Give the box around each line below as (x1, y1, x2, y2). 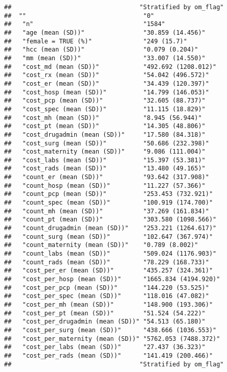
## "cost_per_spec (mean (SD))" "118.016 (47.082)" (4, 292, 209, 300)
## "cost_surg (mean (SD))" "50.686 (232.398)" (4, 139, 209, 147)
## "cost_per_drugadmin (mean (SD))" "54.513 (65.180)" (4, 318, 206, 326)
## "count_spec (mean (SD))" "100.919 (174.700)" (4, 199, 213, 207)
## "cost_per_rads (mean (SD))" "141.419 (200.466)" (4, 352, 213, 359)
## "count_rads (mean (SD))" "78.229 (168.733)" (4, 258, 209, 266)
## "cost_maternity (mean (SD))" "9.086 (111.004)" (4, 148, 206, 156)
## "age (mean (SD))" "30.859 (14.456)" (4, 29, 206, 36)
